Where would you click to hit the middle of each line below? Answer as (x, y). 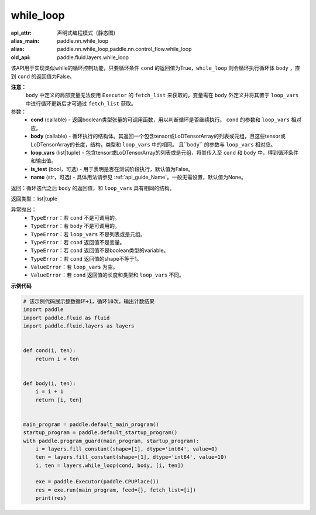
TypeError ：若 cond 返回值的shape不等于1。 (86, 258)
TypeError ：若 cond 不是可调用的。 (75, 217)
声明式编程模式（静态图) (86, 33)
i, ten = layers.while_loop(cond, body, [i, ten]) (109, 465)
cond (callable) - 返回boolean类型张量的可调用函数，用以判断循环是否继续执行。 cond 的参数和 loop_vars (160, 120)
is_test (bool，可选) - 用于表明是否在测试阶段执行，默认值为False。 (112, 169)
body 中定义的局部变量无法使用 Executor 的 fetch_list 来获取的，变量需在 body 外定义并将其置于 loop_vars (162, 95)
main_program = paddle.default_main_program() (91, 424)
